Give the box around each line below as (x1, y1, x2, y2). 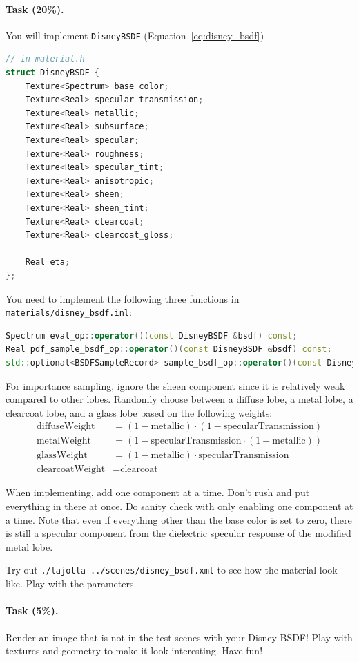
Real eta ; (25, 257, 70, 267)
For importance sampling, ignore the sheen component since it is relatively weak (6, 378, 345, 393)
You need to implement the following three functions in (6, 291, 240, 305)
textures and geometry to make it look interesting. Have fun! (6, 643, 263, 658)
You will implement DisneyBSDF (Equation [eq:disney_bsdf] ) (6, 28, 264, 42)
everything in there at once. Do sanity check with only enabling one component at (6, 499, 353, 513)
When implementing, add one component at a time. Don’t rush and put (6, 485, 310, 500)
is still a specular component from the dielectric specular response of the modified (6, 526, 351, 540)
